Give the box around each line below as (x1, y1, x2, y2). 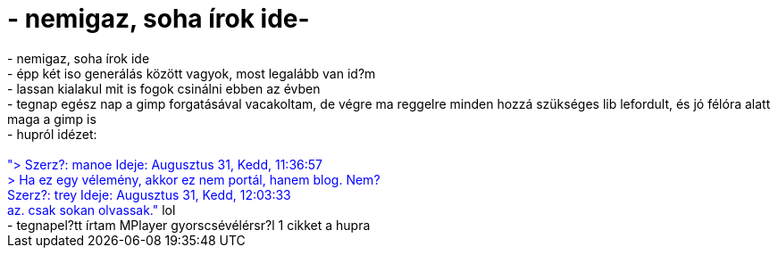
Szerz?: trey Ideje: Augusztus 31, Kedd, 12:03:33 (7, 186, 291, 202)
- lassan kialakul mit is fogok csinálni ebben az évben (7, 80, 321, 96)
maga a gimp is (7, 111, 96, 127)
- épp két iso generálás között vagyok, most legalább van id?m (7, 65, 376, 81)
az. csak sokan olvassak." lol (7, 202, 176, 218)
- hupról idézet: (7, 126, 97, 142)
